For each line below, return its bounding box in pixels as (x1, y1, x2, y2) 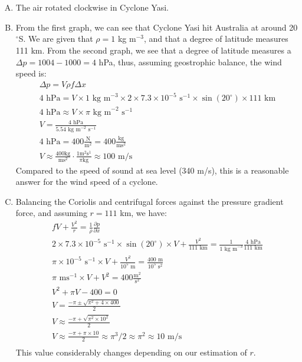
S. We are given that (18, 32, 93, 45)
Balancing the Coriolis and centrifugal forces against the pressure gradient (15, 195, 284, 207)
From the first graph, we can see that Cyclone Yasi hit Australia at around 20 (15, 21, 298, 33)
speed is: (15, 67, 47, 79)
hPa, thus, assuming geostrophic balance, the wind (99, 55, 282, 68)
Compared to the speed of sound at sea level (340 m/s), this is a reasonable (15, 164, 289, 176)
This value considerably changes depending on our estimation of (15, 346, 247, 358)
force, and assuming (15, 207, 87, 219)
